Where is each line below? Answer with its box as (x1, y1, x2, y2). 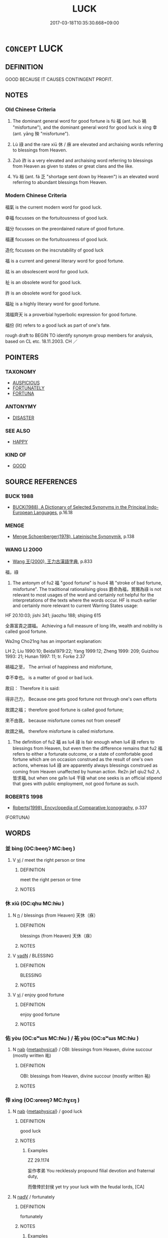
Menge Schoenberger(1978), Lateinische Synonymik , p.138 (12, 533, 135, 539)
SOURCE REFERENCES (5, 477, 77, 486)
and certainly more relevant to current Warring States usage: (12, 602, 138, 609)
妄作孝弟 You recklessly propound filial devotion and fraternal (27, 1168, 155, 1174)
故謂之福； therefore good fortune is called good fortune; (5, 707, 124, 713)
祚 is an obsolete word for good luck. (5, 290, 82, 296)
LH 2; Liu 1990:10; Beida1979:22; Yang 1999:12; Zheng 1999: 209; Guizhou (5, 648, 159, 654)
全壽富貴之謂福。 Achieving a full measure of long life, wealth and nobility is (5, 622, 162, 629)
